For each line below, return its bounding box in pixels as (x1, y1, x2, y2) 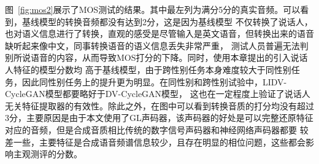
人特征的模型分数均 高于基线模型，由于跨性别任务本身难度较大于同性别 (5, 63, 291, 76)
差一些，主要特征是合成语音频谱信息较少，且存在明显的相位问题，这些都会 (5, 135, 306, 148)
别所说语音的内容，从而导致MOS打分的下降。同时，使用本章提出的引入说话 (5, 51, 308, 64)
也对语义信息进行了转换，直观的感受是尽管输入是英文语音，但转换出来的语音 (5, 27, 314, 40)
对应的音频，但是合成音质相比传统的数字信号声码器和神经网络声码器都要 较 (5, 123, 309, 136)
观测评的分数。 (21, 147, 82, 160)
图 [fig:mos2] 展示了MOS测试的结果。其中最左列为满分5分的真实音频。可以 (5, 3, 301, 15)
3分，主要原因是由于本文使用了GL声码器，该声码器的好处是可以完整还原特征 (5, 111, 313, 124)
